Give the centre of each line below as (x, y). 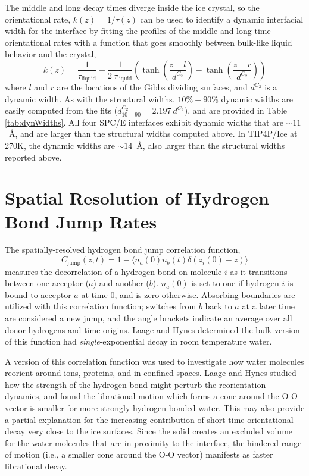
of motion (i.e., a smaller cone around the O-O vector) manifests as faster (139, 454)
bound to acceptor (38, 294)
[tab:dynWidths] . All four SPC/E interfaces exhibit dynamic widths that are (144, 122)
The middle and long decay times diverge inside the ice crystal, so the (132, 7)
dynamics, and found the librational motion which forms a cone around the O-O (151, 396)
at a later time (269, 306)
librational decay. (36, 466)
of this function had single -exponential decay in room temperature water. (138, 341)
